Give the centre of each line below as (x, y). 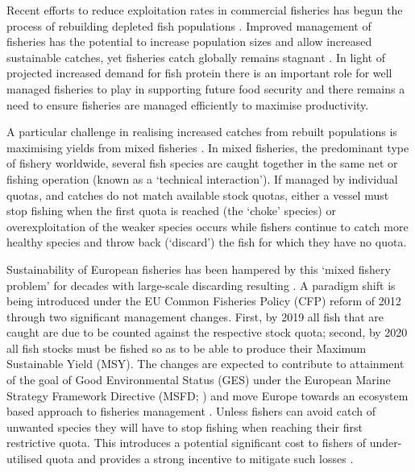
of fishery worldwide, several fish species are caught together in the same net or (202, 163)
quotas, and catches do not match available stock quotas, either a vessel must (198, 195)
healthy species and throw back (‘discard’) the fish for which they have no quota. (207, 242)
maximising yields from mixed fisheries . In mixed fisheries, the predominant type (208, 147)
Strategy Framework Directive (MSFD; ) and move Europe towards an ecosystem (207, 395)
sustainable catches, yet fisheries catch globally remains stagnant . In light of (196, 57)
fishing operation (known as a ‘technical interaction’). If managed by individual (202, 178)
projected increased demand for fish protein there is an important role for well (199, 73)
